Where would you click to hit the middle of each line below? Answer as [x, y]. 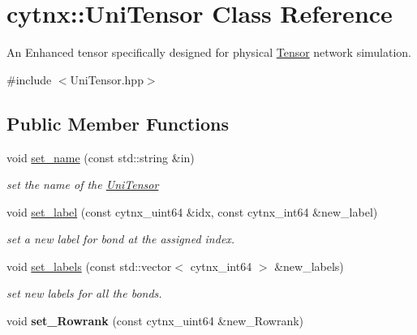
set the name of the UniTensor [83, 185]
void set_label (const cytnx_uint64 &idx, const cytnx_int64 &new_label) [192, 211]
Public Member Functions [118, 123]
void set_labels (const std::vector [89, 266]
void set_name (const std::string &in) [101, 157]
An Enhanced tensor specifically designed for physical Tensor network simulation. [209, 52]
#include [29, 79]
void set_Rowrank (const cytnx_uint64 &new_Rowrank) [155, 321]
